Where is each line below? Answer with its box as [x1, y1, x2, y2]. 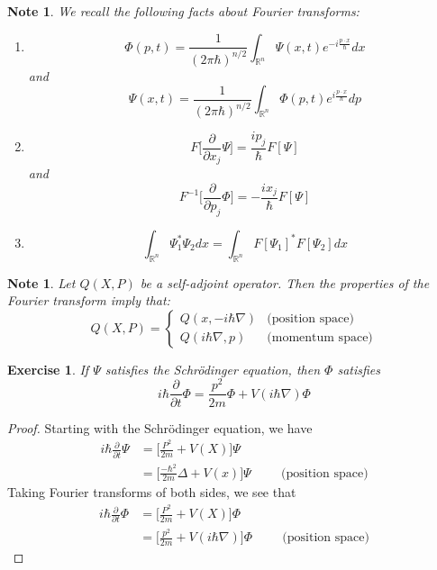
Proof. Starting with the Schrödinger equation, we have [7, 418, 313, 437]
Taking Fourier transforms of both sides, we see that [7, 483, 296, 502]
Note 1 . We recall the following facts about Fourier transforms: [7, 2, 360, 20]
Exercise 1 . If [7, 359, 89, 378]
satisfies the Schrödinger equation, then [105, 359, 321, 378]
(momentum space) [267, 331, 373, 345]
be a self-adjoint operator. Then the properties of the [140, 273, 430, 292]
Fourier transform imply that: [7, 291, 170, 310]
